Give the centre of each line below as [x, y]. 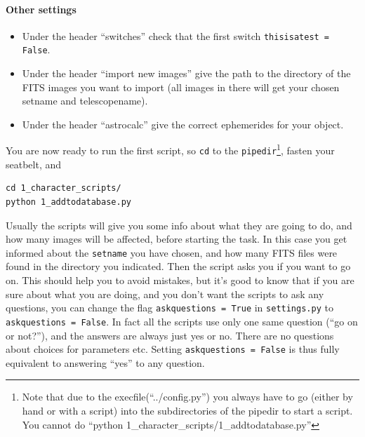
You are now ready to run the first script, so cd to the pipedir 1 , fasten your [170, 149]
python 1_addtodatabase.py [68, 202]
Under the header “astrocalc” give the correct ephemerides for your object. [183, 124]
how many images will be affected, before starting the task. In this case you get [177, 239]
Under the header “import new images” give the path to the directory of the [186, 73]
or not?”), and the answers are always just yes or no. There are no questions [170, 335]
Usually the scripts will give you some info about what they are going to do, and [179, 225]
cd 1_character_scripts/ [64, 188]
